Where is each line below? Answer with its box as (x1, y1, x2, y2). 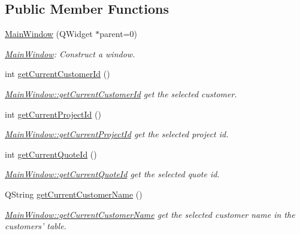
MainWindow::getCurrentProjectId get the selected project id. (5, 128, 229, 140)
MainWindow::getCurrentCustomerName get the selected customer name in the (5, 208, 295, 220)
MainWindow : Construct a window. (5, 47, 135, 60)
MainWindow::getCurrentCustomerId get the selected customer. (5, 87, 237, 100)
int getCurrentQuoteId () (5, 147, 97, 160)
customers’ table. (5, 220, 66, 232)
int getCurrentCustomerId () (5, 67, 110, 80)
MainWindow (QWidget (5, 27, 93, 40)
